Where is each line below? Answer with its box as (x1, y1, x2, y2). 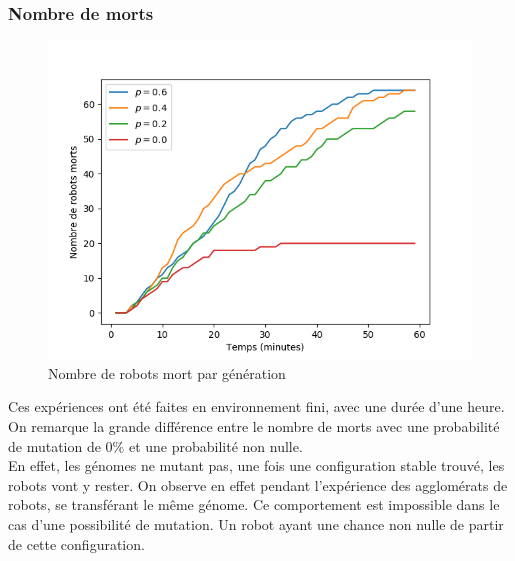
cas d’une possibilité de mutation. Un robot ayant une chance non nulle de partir (8, 513, 504, 534)
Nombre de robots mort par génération (48, 362, 286, 383)
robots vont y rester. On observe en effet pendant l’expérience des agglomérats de (8, 474, 508, 495)
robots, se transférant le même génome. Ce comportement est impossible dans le (8, 494, 500, 515)
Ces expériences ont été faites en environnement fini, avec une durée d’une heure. (8, 396, 505, 417)
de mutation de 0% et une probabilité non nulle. (8, 435, 303, 456)
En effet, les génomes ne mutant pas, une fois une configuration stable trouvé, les (8, 455, 505, 476)
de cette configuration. (8, 533, 145, 554)
